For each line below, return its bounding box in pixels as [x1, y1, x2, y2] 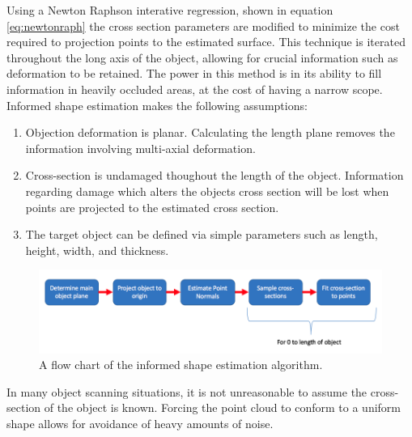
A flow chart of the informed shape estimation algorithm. [39, 356, 323, 373]
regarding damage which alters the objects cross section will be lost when [25, 182, 389, 199]
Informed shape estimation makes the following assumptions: [6, 96, 308, 113]
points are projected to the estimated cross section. [25, 198, 279, 215]
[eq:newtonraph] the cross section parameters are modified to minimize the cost [6, 17, 400, 34]
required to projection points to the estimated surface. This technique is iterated [6, 33, 406, 50]
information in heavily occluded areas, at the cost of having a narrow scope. [6, 80, 383, 97]
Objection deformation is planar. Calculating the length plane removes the [25, 124, 395, 141]
